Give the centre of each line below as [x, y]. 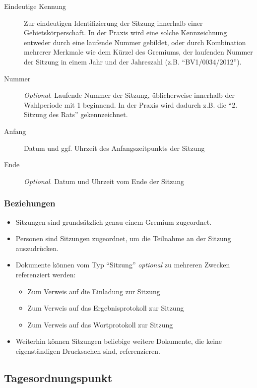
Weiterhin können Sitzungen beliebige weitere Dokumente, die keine [119, 341]
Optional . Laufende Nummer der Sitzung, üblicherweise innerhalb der [129, 95]
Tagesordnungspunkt [58, 377]
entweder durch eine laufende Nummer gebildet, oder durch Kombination [135, 42]
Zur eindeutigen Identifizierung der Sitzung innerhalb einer [113, 23]
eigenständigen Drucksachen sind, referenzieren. [88, 351]
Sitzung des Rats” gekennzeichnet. [76, 114]
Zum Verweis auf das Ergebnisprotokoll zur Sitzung [106, 308]
